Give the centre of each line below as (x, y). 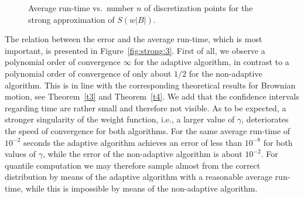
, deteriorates (265, 119)
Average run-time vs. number (81, 8)
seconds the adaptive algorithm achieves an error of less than (133, 142)
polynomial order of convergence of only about (88, 73)
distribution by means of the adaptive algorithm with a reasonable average (139, 177)
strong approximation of (71, 19)
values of (20, 154)
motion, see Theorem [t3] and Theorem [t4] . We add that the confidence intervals (152, 96)
